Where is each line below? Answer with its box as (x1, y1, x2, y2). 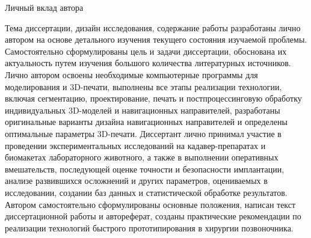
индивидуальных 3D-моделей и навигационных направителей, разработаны (5, 103, 280, 116)
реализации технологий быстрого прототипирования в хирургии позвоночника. (5, 221, 294, 234)
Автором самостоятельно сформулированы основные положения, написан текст (5, 198, 296, 210)
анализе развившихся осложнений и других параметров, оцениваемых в (5, 174, 268, 187)
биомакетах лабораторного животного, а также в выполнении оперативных (5, 151, 279, 163)
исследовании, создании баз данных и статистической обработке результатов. (5, 186, 288, 198)
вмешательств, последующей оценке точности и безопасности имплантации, (5, 162, 285, 175)
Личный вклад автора (5, 1, 84, 13)
